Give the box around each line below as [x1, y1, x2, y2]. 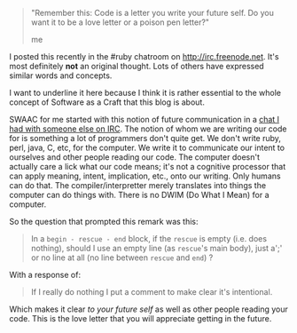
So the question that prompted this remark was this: [9, 217, 199, 226]
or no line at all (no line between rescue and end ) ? [30, 252, 214, 263]
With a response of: [9, 270, 82, 280]
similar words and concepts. [9, 70, 113, 81]
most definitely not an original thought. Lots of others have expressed [9, 61, 264, 71]
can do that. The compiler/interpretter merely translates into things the [9, 180, 267, 190]
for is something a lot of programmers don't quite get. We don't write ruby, [9, 133, 282, 143]
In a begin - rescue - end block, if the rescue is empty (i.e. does [30, 234, 268, 243]
